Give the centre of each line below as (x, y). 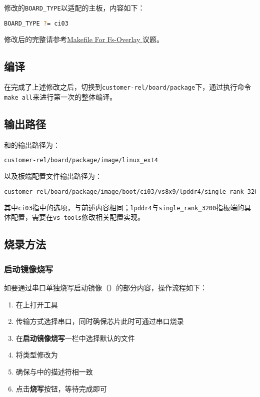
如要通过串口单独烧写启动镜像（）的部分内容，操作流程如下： (105, 288)
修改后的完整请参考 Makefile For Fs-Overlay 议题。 (84, 39)
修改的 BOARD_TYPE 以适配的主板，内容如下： (74, 8)
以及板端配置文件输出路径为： (53, 176)
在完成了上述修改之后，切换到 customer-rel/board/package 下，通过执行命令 (128, 87)
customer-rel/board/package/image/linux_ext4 (81, 160)
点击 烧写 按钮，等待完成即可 (61, 388)
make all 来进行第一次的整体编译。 (60, 96)
